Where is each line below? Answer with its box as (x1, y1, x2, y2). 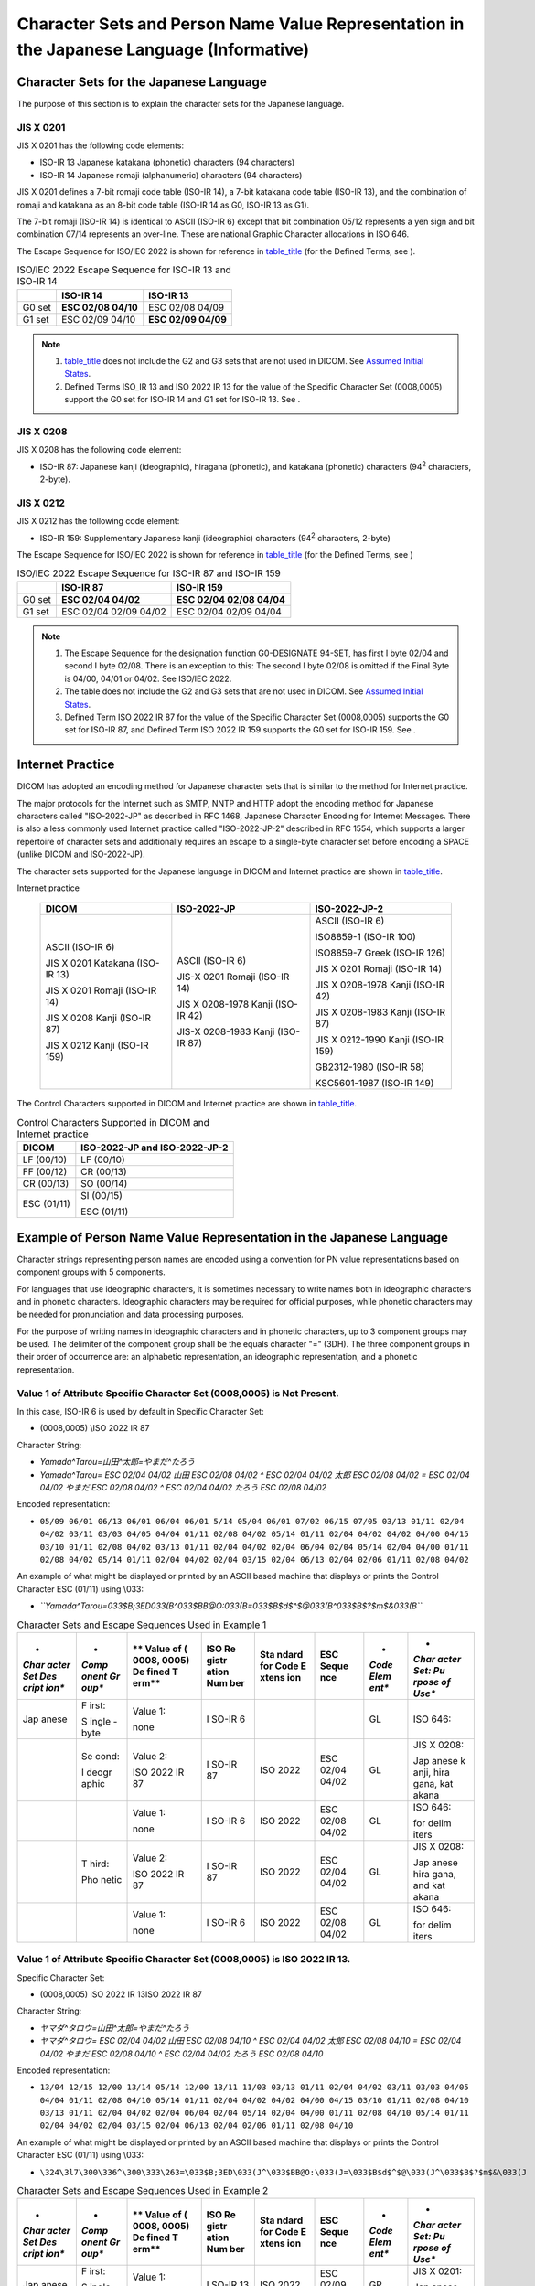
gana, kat (412, 1777, 454, 1789)
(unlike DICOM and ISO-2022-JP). (16, 849, 145, 860)
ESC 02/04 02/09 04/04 (177, 604, 283, 617)
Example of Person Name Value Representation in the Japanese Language (16, 1230, 448, 1245)
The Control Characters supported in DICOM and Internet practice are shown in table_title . (16, 1098, 357, 1109)
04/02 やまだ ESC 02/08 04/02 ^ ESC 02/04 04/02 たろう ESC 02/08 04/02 (39, 1481, 327, 1492)
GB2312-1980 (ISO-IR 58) (315, 1061, 425, 1074)
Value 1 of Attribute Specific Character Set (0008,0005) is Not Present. (16, 1386, 340, 1399)
